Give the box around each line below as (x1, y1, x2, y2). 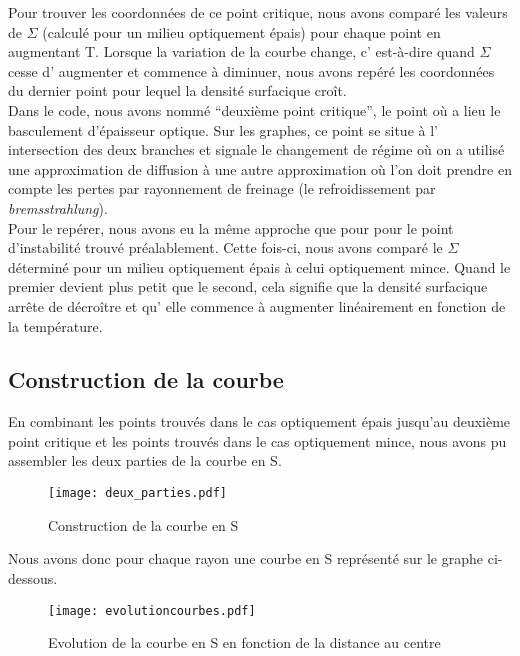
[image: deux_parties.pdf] (48, 486, 227, 501)
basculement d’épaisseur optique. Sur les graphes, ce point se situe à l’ (8, 119, 438, 140)
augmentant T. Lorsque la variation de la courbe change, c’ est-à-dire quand (8, 41, 475, 62)
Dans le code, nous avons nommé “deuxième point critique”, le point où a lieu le (8, 99, 501, 120)
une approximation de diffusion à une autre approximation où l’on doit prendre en (8, 158, 512, 179)
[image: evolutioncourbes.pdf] (48, 603, 256, 618)
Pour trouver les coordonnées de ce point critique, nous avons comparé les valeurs (8, 2, 508, 22)
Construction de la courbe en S (48, 514, 239, 535)
